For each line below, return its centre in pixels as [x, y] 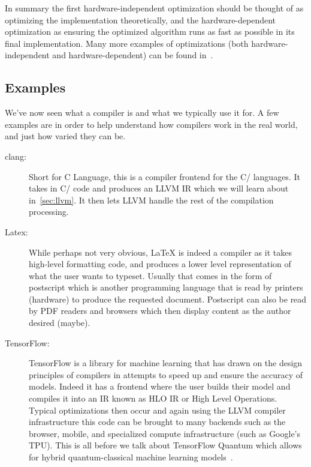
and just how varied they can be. [65, 136]
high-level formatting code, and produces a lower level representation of [160, 264]
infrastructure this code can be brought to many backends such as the [157, 422]
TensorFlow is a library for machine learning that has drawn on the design [166, 363]
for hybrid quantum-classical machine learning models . [131, 457]
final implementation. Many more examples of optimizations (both [127, 43]
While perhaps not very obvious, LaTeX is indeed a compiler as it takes [160, 252]
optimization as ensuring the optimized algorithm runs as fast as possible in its [150, 32]
